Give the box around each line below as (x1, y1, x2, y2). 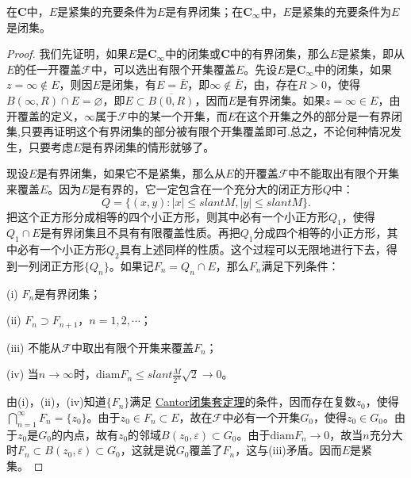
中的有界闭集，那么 (229, 45, 330, 62)
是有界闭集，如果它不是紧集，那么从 (36, 165, 226, 182)
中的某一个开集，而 (127, 107, 228, 124)
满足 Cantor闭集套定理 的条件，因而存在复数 (129, 393, 356, 410)
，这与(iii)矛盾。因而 (235, 442, 342, 458)
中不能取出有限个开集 (288, 165, 400, 182)
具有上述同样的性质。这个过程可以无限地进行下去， (119, 241, 386, 258)
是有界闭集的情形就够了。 (81, 138, 215, 155)
